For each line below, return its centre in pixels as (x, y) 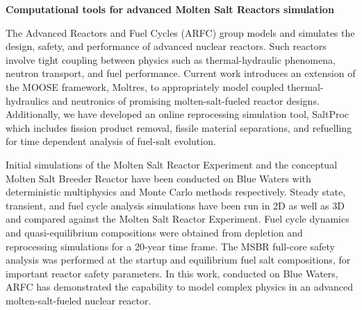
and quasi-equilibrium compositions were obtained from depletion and (154, 232)
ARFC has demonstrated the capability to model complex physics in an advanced (180, 287)
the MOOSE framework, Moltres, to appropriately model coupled (145, 86)
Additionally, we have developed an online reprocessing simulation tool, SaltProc (178, 114)
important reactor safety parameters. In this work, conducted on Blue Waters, (172, 273)
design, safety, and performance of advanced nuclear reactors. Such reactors (166, 46)
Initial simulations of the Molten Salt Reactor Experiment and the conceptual (172, 164)
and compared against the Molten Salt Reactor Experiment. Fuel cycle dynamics (178, 219)
